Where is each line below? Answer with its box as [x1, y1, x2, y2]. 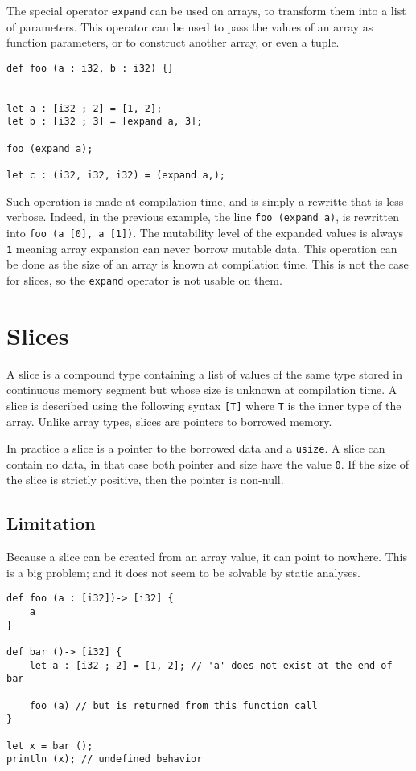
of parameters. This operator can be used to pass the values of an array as [6, 18, 373, 35]
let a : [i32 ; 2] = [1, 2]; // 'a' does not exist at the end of [29, 659, 393, 671]
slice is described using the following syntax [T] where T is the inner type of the [6, 396, 402, 413]
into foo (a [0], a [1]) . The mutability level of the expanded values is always [6, 224, 404, 240]
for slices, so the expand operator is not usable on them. [6, 271, 282, 288]
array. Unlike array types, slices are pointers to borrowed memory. [6, 412, 332, 429]
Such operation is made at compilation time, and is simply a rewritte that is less [6, 192, 404, 209]
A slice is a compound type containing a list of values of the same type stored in [6, 365, 403, 382]
